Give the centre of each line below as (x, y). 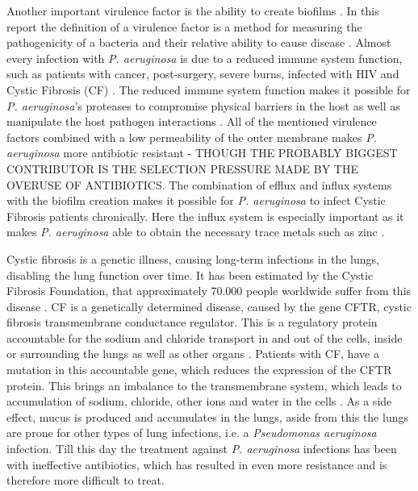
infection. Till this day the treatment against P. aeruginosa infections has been (202, 449)
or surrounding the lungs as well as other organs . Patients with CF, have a (193, 354)
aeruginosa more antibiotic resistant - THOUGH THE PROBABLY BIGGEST (202, 153)
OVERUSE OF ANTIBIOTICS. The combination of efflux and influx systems (199, 184)
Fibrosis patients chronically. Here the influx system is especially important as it (205, 216)
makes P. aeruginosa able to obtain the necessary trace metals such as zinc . (196, 232)
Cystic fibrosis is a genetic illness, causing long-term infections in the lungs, (193, 258)
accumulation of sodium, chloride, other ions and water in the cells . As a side (199, 401)
